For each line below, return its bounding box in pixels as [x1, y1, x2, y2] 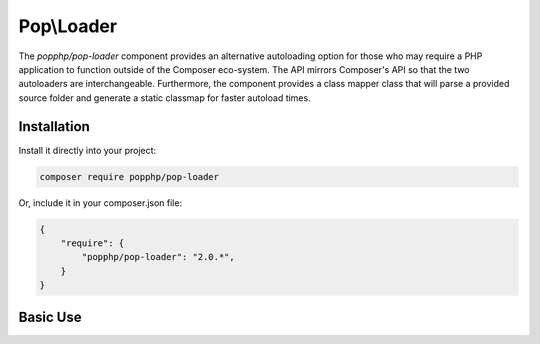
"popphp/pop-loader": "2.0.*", [81, 251, 235, 263]
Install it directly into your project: [18, 144, 157, 156]
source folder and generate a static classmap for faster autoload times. [18, 91, 311, 104]
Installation [18, 118, 90, 135]
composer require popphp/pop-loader [39, 171, 220, 182]
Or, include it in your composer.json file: [18, 196, 183, 209]
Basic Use [18, 308, 82, 325]
